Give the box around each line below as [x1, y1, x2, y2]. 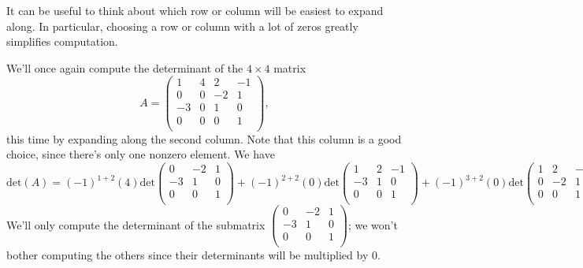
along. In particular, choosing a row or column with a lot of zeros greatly [6, 17, 358, 34]
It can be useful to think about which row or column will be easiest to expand [6, 2, 384, 18]
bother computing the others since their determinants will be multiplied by [6, 247, 369, 263]
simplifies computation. [6, 33, 118, 50]
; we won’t [347, 216, 398, 233]
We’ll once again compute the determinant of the [6, 59, 243, 76]
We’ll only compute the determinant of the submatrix [6, 216, 266, 233]
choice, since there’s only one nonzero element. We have [6, 146, 275, 162]
